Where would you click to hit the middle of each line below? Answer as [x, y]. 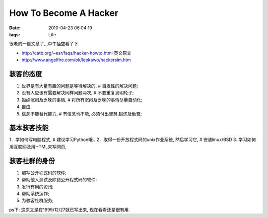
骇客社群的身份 [32, 161]
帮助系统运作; [35, 193]
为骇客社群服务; [38, 201]
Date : [15, 28]
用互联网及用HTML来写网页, [38, 146]
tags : [15, 34]
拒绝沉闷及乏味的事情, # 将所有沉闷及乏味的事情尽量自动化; [82, 100]
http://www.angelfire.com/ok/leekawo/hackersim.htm [76, 60]
